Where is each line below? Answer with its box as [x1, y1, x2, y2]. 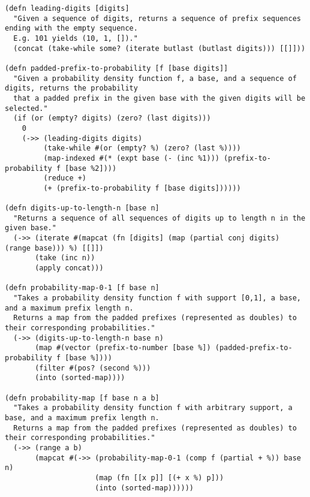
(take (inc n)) [35, 254, 95, 263]
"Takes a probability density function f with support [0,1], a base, [13, 294, 301, 303]
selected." [5, 104, 48, 113]
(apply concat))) [35, 264, 104, 273]
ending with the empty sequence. [5, 24, 138, 33]
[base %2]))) [65, 164, 117, 173]
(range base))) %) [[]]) [5, 243, 104, 252]
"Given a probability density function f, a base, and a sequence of [13, 74, 297, 83]
